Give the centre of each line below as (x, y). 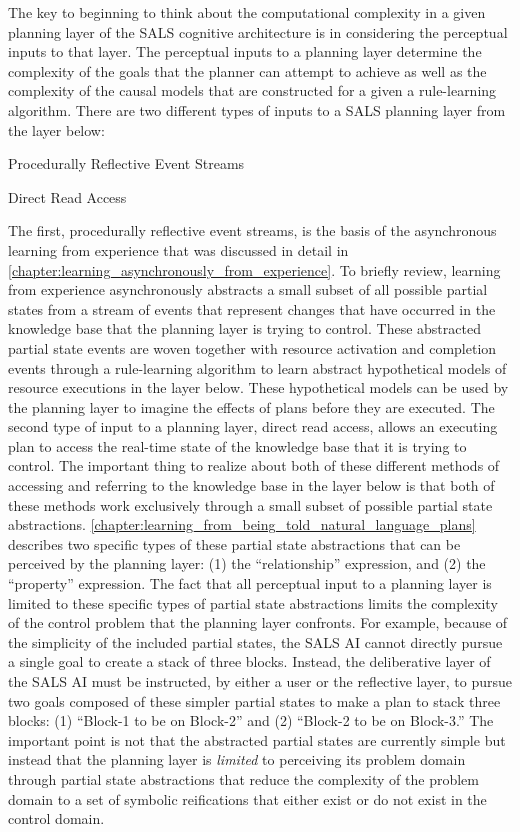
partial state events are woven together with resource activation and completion (252, 347)
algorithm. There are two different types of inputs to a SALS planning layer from (257, 109)
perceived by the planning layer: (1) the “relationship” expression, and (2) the (247, 563)
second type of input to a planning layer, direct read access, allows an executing (253, 426)
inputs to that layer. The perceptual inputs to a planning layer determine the (245, 51)
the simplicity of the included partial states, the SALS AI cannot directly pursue (255, 641)
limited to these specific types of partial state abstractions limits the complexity (253, 602)
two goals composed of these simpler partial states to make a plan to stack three (254, 700)
